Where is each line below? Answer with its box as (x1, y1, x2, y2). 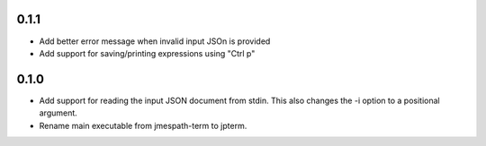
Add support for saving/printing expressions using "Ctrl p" (39, 47, 256, 58)
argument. (39, 107, 78, 118)
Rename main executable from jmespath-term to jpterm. (39, 120, 247, 131)
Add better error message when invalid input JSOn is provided (39, 36, 271, 47)
